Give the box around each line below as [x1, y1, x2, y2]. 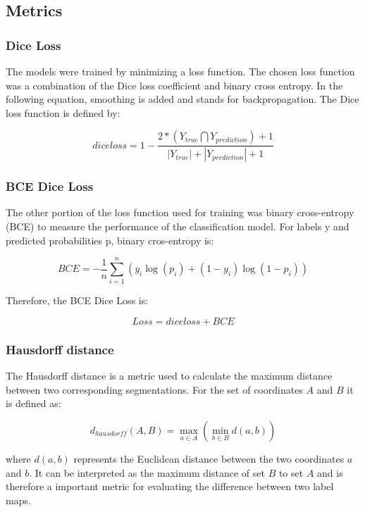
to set [278, 465, 304, 480]
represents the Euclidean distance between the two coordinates [73, 451, 345, 466]
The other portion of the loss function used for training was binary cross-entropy [6, 205, 354, 220]
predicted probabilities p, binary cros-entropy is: [6, 232, 214, 247]
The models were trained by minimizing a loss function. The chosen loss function [6, 64, 355, 78]
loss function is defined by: [6, 105, 120, 120]
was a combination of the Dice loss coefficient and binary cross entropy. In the [6, 77, 343, 92]
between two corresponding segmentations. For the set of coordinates [6, 382, 303, 397]
